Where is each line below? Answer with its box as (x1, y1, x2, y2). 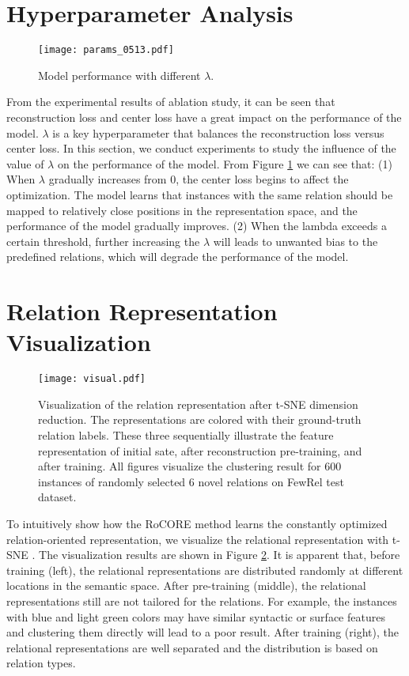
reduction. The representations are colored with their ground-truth (38, 411, 362, 428)
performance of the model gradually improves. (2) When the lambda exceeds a (6, 217, 387, 234)
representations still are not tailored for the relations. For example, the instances (6, 593, 397, 609)
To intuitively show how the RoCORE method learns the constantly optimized (6, 515, 388, 532)
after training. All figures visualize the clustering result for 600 (38, 458, 342, 474)
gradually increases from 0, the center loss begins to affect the (48, 171, 349, 187)
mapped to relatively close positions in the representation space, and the (6, 202, 358, 218)
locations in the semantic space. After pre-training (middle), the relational (6, 577, 366, 594)
